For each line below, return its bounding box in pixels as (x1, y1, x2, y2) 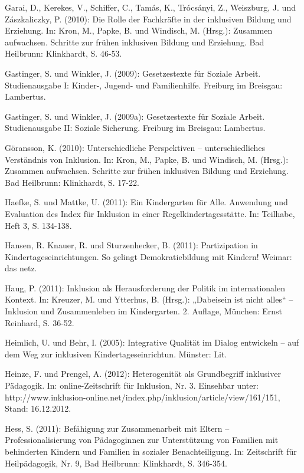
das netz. (5, 262, 37, 274)
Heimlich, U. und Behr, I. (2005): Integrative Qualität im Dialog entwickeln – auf (5, 336, 299, 349)
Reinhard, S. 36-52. (5, 316, 74, 329)
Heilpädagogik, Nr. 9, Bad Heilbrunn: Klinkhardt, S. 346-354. (5, 456, 227, 469)
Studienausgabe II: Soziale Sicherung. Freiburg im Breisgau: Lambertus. (5, 121, 266, 134)
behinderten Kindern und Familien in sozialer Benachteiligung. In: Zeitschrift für (5, 445, 297, 457)
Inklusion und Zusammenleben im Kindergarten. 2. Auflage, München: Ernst (5, 305, 282, 317)
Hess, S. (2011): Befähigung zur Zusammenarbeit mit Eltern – (5, 422, 230, 434)
